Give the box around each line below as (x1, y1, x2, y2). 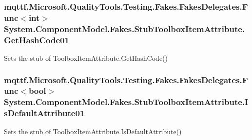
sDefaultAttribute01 (4, 107, 85, 119)
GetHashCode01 (4, 34, 69, 46)
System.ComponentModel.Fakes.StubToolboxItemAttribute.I (4, 96, 249, 108)
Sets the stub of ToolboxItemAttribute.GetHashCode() (4, 52, 168, 63)
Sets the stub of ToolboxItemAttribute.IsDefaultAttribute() (4, 126, 182, 136)
